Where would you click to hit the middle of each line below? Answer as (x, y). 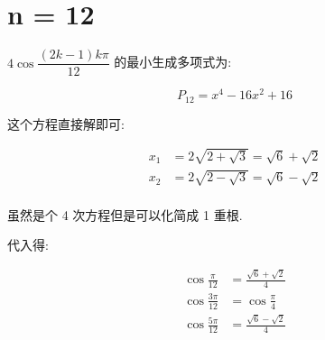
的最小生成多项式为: (173, 62)
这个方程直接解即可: (66, 123)
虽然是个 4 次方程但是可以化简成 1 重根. (125, 214)
